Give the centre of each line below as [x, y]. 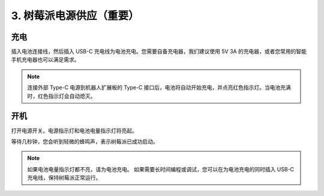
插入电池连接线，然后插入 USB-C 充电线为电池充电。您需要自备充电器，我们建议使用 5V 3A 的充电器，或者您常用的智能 [159, 52]
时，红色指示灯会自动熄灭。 [61, 96]
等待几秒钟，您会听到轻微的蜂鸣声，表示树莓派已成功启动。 [85, 141]
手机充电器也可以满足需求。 [45, 60]
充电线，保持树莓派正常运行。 [64, 178]
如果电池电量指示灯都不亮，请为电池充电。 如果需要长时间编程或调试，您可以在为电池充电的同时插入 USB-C [161, 169]
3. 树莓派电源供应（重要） [75, 16]
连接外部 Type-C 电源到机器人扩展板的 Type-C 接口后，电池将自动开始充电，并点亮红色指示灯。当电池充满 [159, 88]
